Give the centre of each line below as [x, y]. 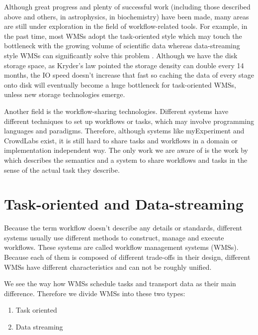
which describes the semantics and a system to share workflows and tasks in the [126, 160]
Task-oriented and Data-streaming [124, 204]
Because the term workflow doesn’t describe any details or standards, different [123, 228]
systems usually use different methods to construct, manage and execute [114, 237]
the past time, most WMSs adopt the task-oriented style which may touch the [123, 36]
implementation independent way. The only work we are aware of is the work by [126, 150]
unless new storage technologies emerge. [65, 94]
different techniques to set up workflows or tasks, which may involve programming [129, 121]
